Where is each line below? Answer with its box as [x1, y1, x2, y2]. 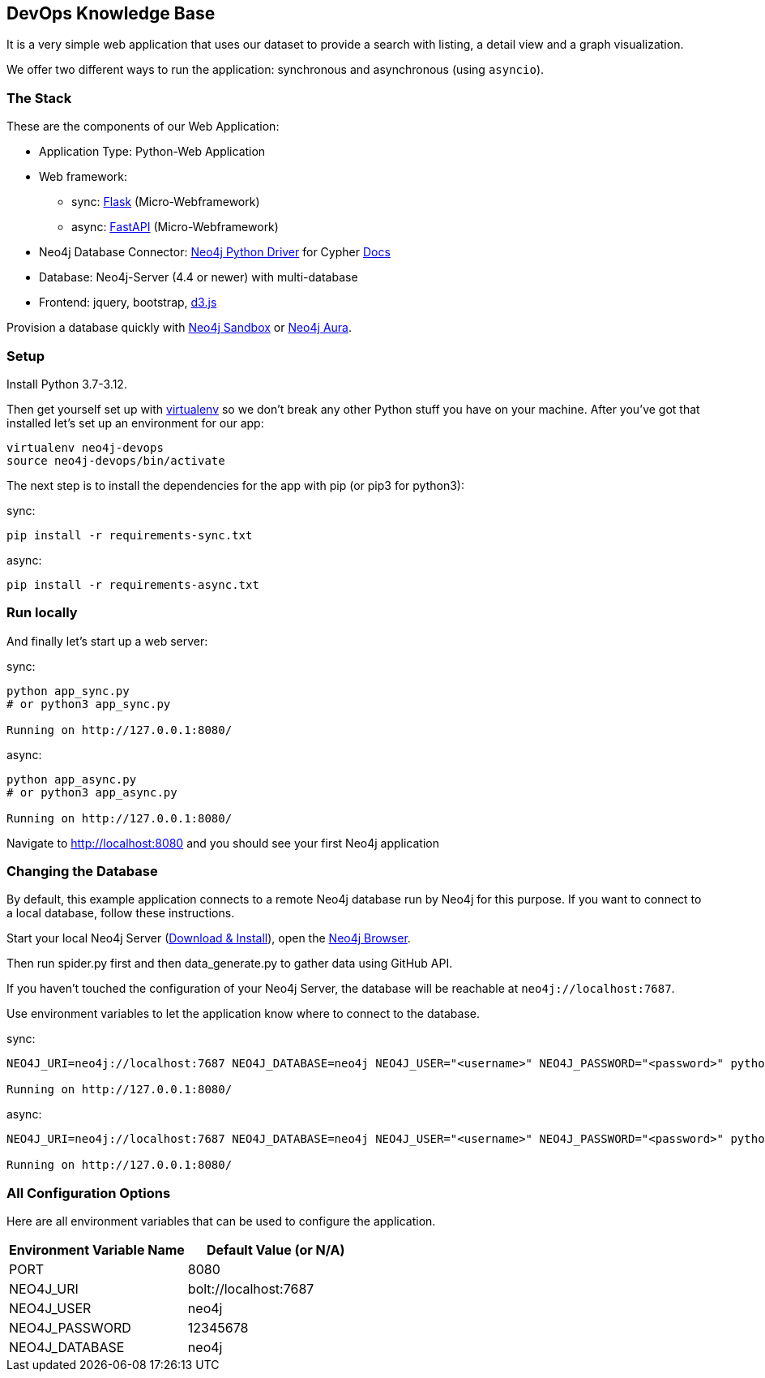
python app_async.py [6, 772, 137, 786]
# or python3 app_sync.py [6, 697, 171, 710]
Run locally [6, 604, 78, 621]
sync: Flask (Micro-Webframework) [71, 195, 260, 209]
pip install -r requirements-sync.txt [6, 528, 253, 542]
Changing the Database [6, 863, 158, 880]
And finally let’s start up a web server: [6, 633, 208, 648]
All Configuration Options [6, 1184, 171, 1201]
